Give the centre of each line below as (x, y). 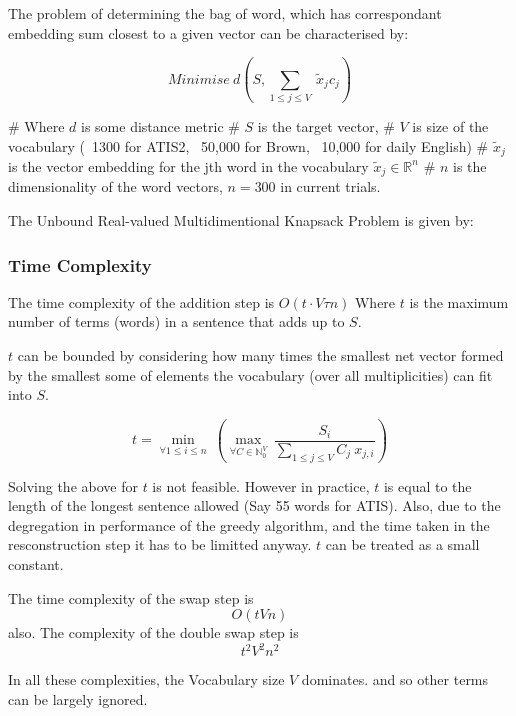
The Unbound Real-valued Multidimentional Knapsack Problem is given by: (241, 220)
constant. (36, 564)
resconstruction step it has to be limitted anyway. (160, 544)
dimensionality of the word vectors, (115, 186)
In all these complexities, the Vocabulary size (146, 679)
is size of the (450, 125)
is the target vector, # (326, 125)
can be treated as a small (402, 544)
